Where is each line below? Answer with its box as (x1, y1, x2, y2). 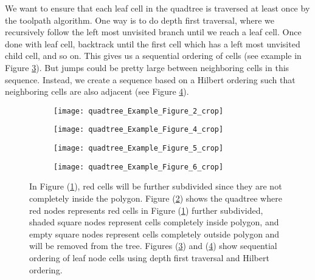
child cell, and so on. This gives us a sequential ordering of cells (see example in (5, 49, 302, 62)
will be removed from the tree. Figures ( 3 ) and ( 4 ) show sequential (29, 239, 277, 252)
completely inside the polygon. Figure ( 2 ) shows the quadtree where (29, 191, 282, 204)
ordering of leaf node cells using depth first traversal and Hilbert (29, 251, 269, 264)
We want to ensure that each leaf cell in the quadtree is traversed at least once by (5, 2, 310, 14)
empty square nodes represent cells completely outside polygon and (29, 227, 280, 240)
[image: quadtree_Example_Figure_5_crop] (54, 144, 224, 153)
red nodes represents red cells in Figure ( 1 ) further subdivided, (29, 203, 263, 216)
